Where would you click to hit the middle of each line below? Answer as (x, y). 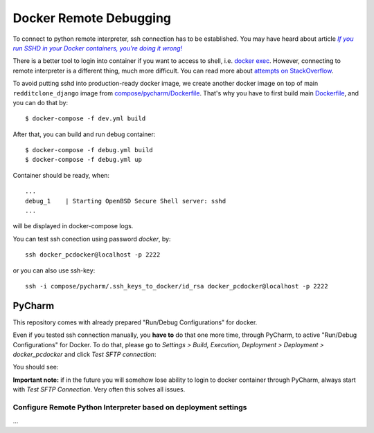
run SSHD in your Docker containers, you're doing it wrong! (98, 48)
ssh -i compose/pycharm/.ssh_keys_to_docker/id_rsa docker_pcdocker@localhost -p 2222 (177, 286)
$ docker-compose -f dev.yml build (86, 119)
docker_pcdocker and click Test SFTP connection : (84, 354)
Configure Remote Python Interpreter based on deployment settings (130, 407)
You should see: (36, 367)
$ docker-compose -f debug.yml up (83, 160)
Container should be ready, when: (61, 175)
